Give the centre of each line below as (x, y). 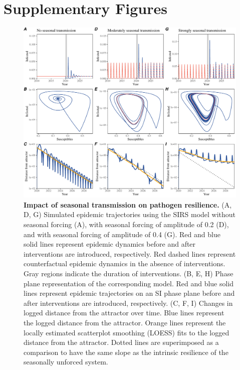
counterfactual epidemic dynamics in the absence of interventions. (125, 263)
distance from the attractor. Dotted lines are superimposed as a (121, 342)
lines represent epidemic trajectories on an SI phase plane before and (129, 293)
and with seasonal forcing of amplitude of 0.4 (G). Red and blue (122, 234)
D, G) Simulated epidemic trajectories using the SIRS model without (130, 214)
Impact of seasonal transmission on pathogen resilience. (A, (128, 204)
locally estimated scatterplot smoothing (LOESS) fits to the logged (127, 332)
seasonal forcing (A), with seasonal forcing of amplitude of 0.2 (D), (126, 224)
